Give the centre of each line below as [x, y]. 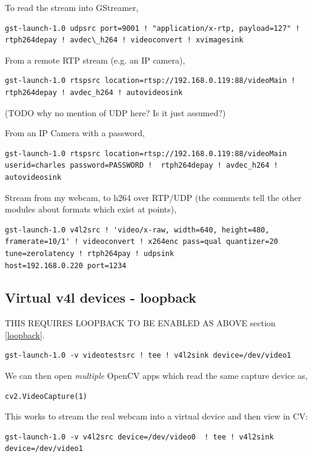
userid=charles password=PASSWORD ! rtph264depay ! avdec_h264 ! [142, 166]
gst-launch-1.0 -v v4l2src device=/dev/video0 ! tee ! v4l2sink [139, 437]
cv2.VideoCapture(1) [46, 396]
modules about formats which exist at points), [91, 209]
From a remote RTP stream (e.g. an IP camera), [95, 60]
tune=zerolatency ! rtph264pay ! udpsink [90, 253]
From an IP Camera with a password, [75, 133]
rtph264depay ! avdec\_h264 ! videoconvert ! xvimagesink [124, 40]
